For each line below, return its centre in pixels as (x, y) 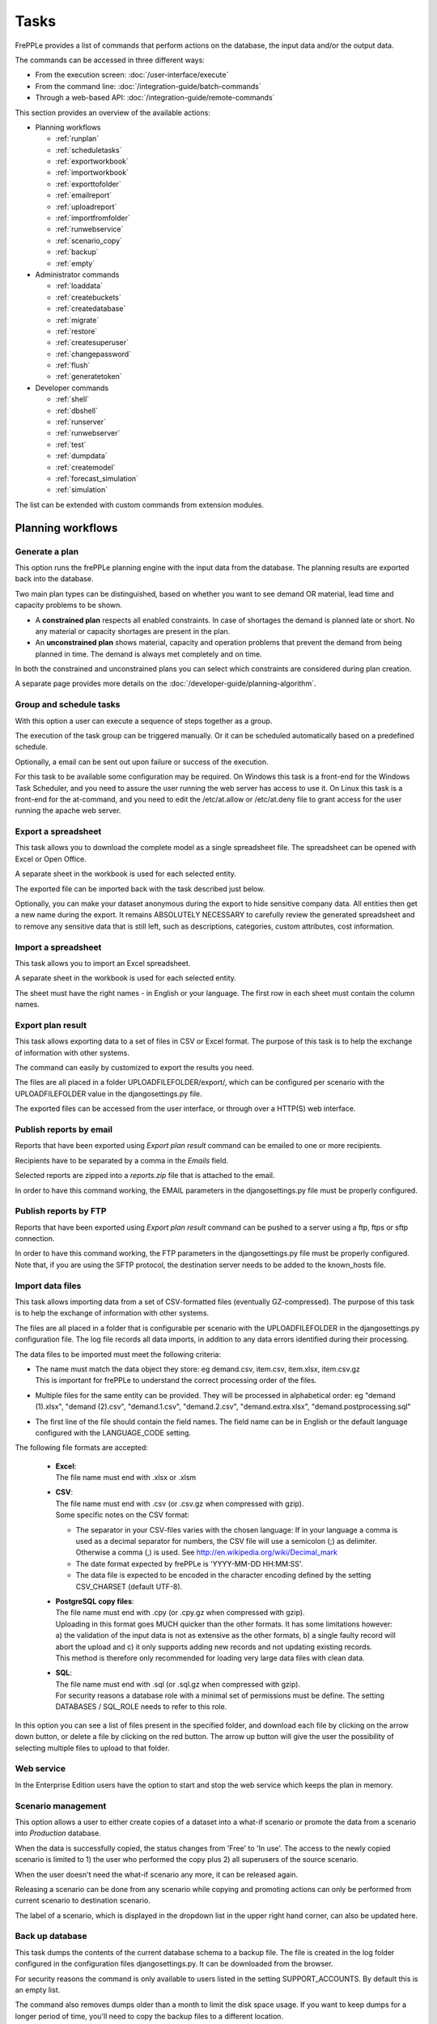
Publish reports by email (64, 1129)
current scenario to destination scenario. (83, 1901)
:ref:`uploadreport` (86, 206)
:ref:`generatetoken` (89, 376)
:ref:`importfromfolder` (93, 218)
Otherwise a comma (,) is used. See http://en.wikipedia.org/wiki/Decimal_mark (206, 1552)
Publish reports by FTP (61, 1211)
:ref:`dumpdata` (82, 456)
